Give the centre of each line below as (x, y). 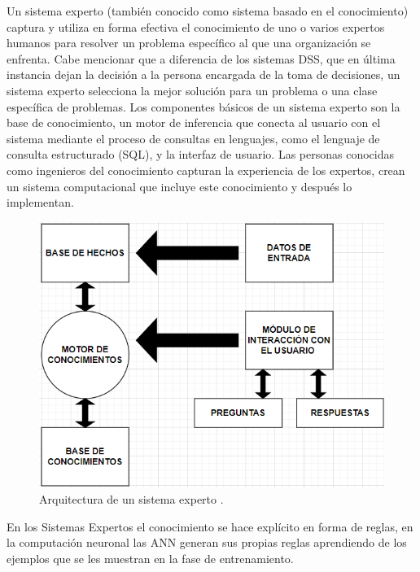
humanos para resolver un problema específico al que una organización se (189, 43)
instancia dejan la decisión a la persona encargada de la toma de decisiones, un (203, 74)
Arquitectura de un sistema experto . (131, 498)
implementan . (40, 202)
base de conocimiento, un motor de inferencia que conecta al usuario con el (194, 122)
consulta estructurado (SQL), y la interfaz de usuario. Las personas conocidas (200, 154)
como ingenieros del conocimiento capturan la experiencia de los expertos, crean (206, 170)
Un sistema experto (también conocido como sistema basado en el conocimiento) (208, 11)
